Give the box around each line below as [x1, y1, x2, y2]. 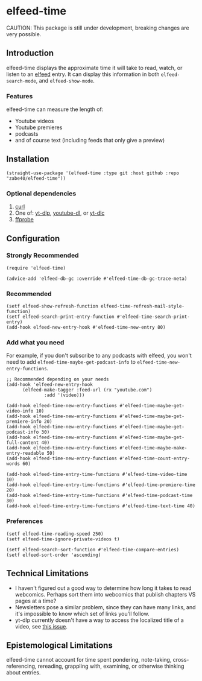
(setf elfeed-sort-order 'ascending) [6, 552, 101, 558]
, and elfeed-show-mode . [36, 77, 95, 84]
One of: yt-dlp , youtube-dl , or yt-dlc [14, 209, 105, 217]
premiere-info [6, 419, 42, 425]
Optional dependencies [6, 189, 77, 197]
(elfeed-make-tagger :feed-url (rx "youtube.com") [22, 387, 153, 393]
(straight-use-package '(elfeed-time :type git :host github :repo [6, 170, 180, 176]
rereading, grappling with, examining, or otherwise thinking [37, 662, 185, 670]
